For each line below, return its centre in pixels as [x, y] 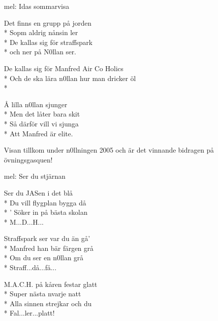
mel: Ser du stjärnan [35, 176]
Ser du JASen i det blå [38, 192]
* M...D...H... [24, 221]
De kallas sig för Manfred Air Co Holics [64, 68]
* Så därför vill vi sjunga [41, 123]
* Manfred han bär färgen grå [49, 248]
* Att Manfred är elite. [39, 133]
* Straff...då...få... [30, 267]
